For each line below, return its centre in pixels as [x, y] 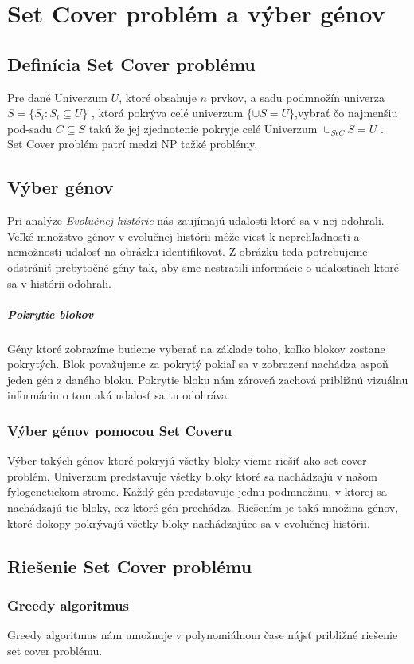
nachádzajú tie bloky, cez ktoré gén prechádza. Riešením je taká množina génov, [203, 507]
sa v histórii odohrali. [59, 283]
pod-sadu [30, 128]
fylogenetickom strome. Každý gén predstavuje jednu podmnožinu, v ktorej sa [197, 491]
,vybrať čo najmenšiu [346, 113]
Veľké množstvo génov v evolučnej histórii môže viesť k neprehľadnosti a [184, 236]
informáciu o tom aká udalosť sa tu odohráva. [119, 395]
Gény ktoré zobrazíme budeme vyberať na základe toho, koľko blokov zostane [196, 348]
